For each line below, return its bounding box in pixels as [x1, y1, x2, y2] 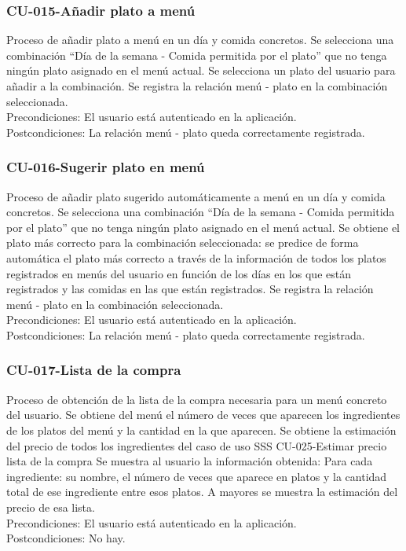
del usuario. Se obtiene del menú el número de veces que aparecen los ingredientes [6, 406, 401, 423]
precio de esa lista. [6, 498, 95, 515]
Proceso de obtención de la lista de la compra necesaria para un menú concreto [6, 391, 387, 407]
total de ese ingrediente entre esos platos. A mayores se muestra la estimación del [6, 483, 398, 500]
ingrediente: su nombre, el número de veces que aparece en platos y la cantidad [6, 468, 387, 484]
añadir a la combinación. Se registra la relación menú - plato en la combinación [6, 78, 388, 94]
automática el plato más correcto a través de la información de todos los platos [6, 249, 386, 266]
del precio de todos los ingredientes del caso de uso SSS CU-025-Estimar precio [6, 437, 387, 454]
